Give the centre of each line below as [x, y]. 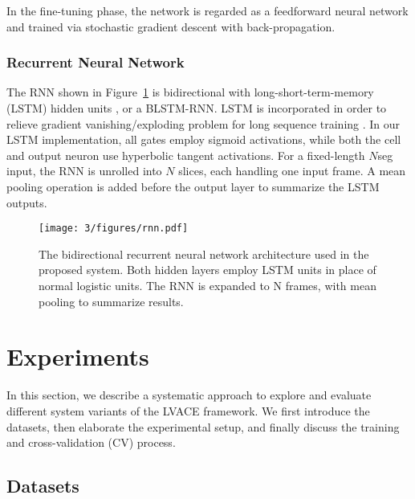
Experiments [78, 356]
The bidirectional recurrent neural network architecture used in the [204, 254]
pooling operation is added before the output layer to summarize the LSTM [193, 186]
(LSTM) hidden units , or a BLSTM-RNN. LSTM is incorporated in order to [197, 108]
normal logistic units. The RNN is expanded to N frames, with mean [207, 285]
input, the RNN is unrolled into [84, 171]
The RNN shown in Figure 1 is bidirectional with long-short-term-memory [190, 92]
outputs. [27, 202]
